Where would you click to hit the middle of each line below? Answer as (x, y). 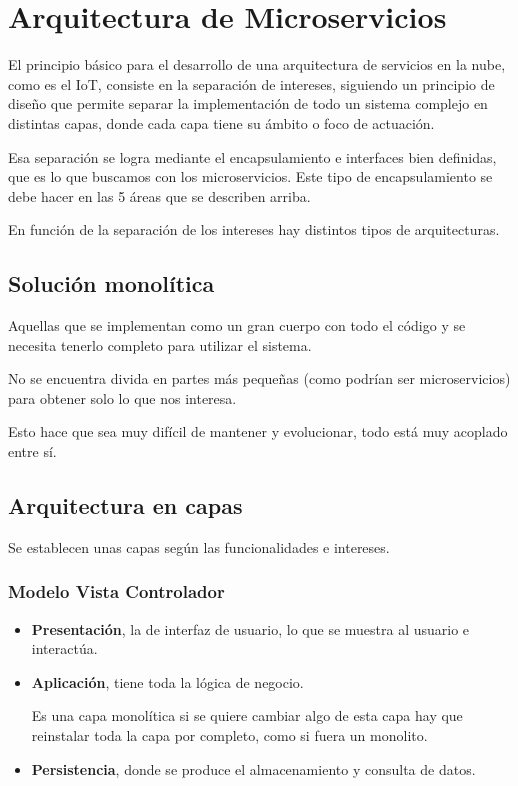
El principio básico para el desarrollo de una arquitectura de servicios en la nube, (257, 64)
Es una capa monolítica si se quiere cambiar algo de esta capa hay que (247, 715)
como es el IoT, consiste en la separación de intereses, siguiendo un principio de (251, 83)
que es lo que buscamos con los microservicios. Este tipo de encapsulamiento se (250, 176)
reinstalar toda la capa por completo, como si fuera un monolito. (229, 735)
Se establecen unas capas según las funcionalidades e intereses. (199, 546)
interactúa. (64, 648)
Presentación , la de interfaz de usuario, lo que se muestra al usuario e (250, 628)
